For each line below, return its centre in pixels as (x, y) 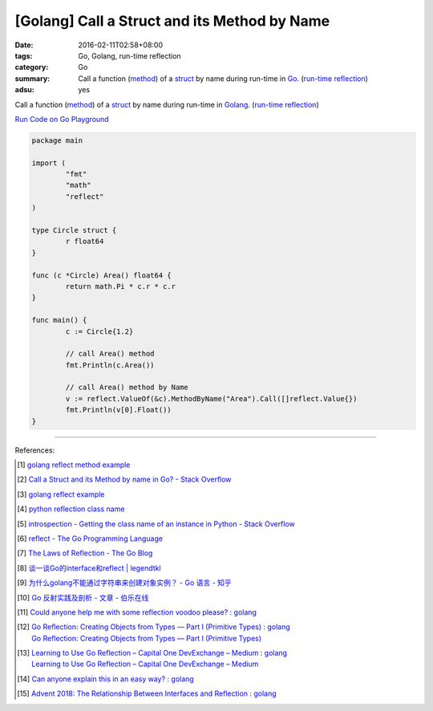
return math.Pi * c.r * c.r (121, 286)
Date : (24, 45)
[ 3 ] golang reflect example (61, 494)
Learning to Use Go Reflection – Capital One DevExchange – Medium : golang (160, 653)
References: (35, 450)
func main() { (59, 320)
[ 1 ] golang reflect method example (74, 465)
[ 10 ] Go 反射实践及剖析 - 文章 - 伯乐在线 (83, 597)
